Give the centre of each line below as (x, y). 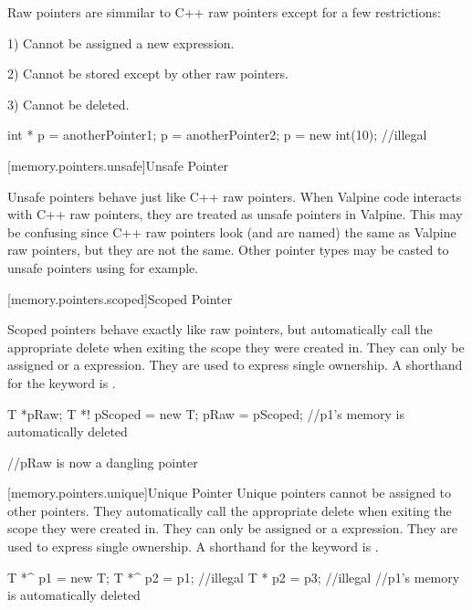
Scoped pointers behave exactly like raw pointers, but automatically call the (220, 329)
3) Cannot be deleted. (68, 104)
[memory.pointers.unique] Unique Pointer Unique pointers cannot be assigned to (230, 493)
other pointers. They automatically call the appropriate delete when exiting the (230, 510)
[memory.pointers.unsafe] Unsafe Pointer (118, 165)
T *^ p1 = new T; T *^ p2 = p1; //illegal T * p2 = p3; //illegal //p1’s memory (234, 577)
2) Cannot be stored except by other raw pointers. (148, 74)
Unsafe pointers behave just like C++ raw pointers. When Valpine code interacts (235, 196)
